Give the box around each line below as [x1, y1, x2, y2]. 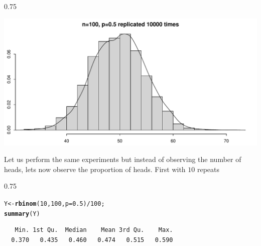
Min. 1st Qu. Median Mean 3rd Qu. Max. [15, 226, 173, 234]
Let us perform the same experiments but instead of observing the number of [4, 154, 241, 165]
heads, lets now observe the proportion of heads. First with [4, 163, 186, 174]
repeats [197, 163, 220, 174]
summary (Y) [4, 210, 40, 217]
